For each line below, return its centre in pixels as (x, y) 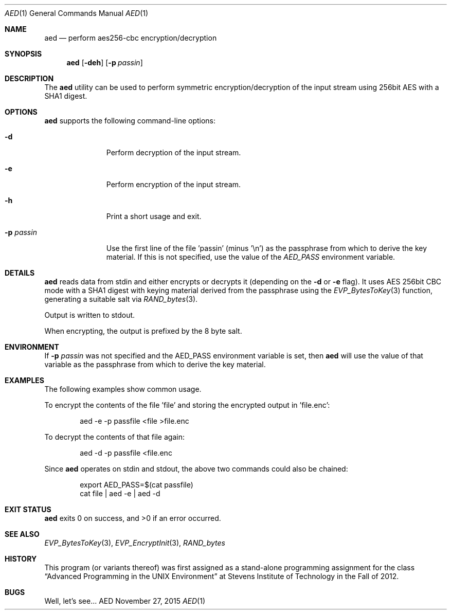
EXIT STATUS (28, 509)
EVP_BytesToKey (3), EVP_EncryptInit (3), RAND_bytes (135, 543)
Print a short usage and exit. (154, 216)
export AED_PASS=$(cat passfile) (137, 485)
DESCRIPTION (29, 78)
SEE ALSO (22, 534)
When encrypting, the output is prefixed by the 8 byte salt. (143, 331)
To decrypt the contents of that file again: (114, 437)
